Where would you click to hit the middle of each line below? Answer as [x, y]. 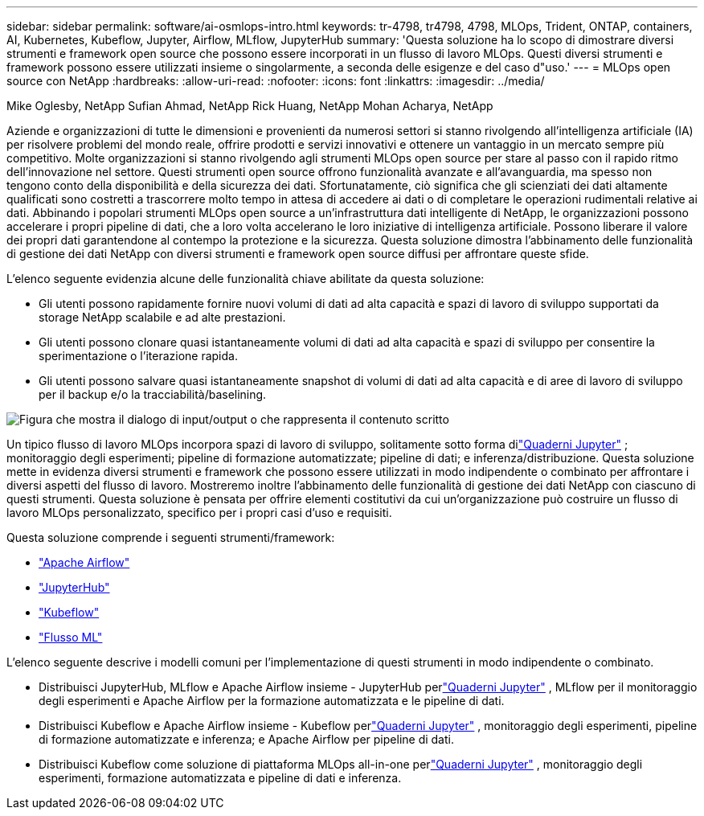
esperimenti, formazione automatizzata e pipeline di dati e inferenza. [220, 778]
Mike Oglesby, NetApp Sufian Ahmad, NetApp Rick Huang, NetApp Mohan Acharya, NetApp [250, 106]
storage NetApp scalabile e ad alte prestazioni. [162, 317]
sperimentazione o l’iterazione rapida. [138, 356]
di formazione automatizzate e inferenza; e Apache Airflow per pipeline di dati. [246, 739]
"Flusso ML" [71, 637]
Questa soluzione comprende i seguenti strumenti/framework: [171, 537]
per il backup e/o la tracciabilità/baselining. [153, 394]
